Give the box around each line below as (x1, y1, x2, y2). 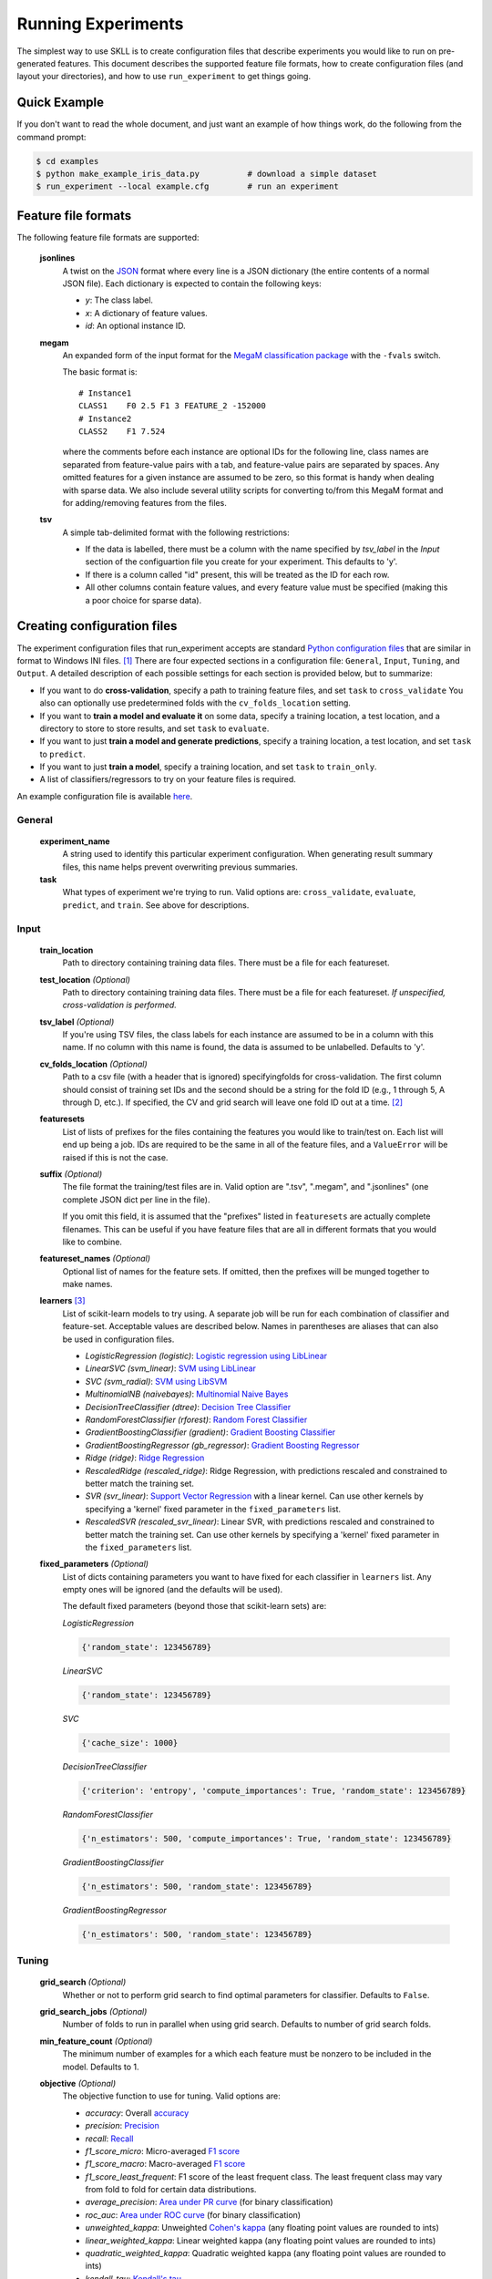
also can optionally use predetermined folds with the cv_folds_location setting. (39, 697, 351, 708)
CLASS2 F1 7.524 (78, 426, 166, 437)
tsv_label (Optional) (39, 1016, 115, 1027)
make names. (62, 1279, 113, 1290)
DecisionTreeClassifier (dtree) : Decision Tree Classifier (85, 1401, 292, 1412)
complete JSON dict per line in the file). (62, 1194, 210, 1205)
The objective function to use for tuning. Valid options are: (62, 2090, 282, 2101)
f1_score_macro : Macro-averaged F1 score (85, 2159, 246, 2170)
